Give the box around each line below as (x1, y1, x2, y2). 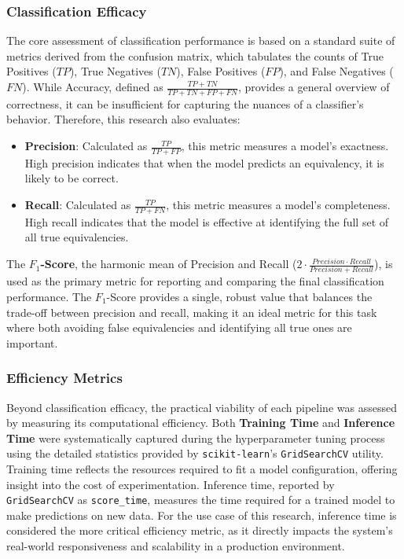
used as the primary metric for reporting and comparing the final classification (6, 273, 384, 289)
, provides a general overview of (237, 79, 390, 94)
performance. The (6, 288, 92, 304)
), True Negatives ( (69, 63, 161, 79)
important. (6, 334, 58, 351)
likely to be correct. (24, 170, 119, 186)
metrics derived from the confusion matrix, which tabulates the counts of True (6, 47, 384, 64)
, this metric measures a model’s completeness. (166, 197, 391, 213)
